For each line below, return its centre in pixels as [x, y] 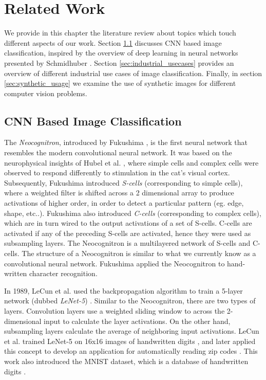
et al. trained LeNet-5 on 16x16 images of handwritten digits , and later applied [130, 341]
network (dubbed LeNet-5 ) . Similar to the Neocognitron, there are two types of [130, 301]
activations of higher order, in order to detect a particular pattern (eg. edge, [124, 203]
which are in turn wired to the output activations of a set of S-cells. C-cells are [128, 223]
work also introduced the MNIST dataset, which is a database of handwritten [126, 361]
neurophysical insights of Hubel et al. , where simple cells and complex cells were [131, 162]
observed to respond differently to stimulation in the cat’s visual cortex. [117, 173]
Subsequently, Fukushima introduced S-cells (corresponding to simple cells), [123, 182]
